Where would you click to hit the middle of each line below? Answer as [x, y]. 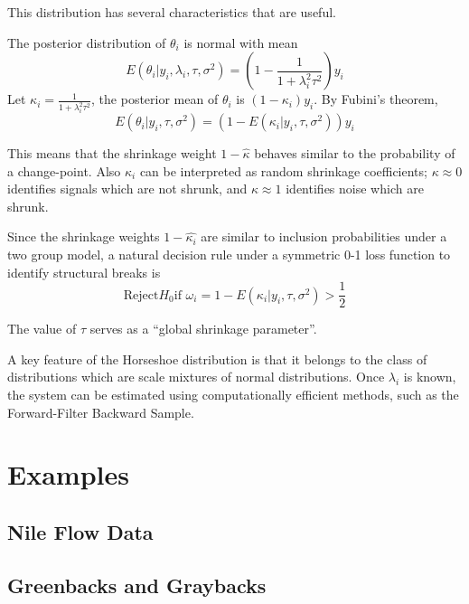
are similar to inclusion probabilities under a [324, 236]
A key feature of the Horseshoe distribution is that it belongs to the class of [217, 359]
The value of [42, 329]
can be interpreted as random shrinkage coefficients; [283, 170]
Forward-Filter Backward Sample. [101, 412]
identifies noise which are [355, 189]
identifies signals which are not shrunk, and [127, 189]
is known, [430, 377]
